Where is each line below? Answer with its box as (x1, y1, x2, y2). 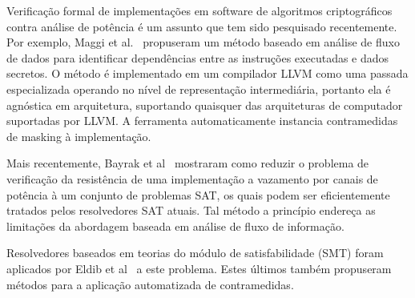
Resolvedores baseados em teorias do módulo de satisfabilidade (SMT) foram (6, 244, 384, 261)
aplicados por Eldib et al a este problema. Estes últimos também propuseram (6, 260, 392, 276)
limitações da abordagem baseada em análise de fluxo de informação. (6, 217, 344, 234)
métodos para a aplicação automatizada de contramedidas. (6, 276, 294, 292)
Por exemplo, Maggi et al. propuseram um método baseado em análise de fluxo (6, 34, 400, 50)
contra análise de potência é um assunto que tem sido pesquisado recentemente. (6, 18, 397, 34)
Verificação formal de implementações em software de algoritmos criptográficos (6, 2, 393, 18)
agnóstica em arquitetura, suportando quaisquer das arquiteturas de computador (6, 96, 403, 113)
